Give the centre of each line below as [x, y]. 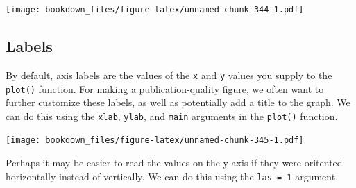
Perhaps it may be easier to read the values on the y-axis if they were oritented [174, 163]
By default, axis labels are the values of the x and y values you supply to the [169, 75]
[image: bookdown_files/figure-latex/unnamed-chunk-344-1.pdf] [155, 10]
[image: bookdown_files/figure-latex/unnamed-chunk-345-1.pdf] [155, 140]
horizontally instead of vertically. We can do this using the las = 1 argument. [172, 176]
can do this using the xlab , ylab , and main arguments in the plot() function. [172, 116]
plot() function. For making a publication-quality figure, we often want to [165, 88]
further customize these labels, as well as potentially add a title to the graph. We [178, 102]
